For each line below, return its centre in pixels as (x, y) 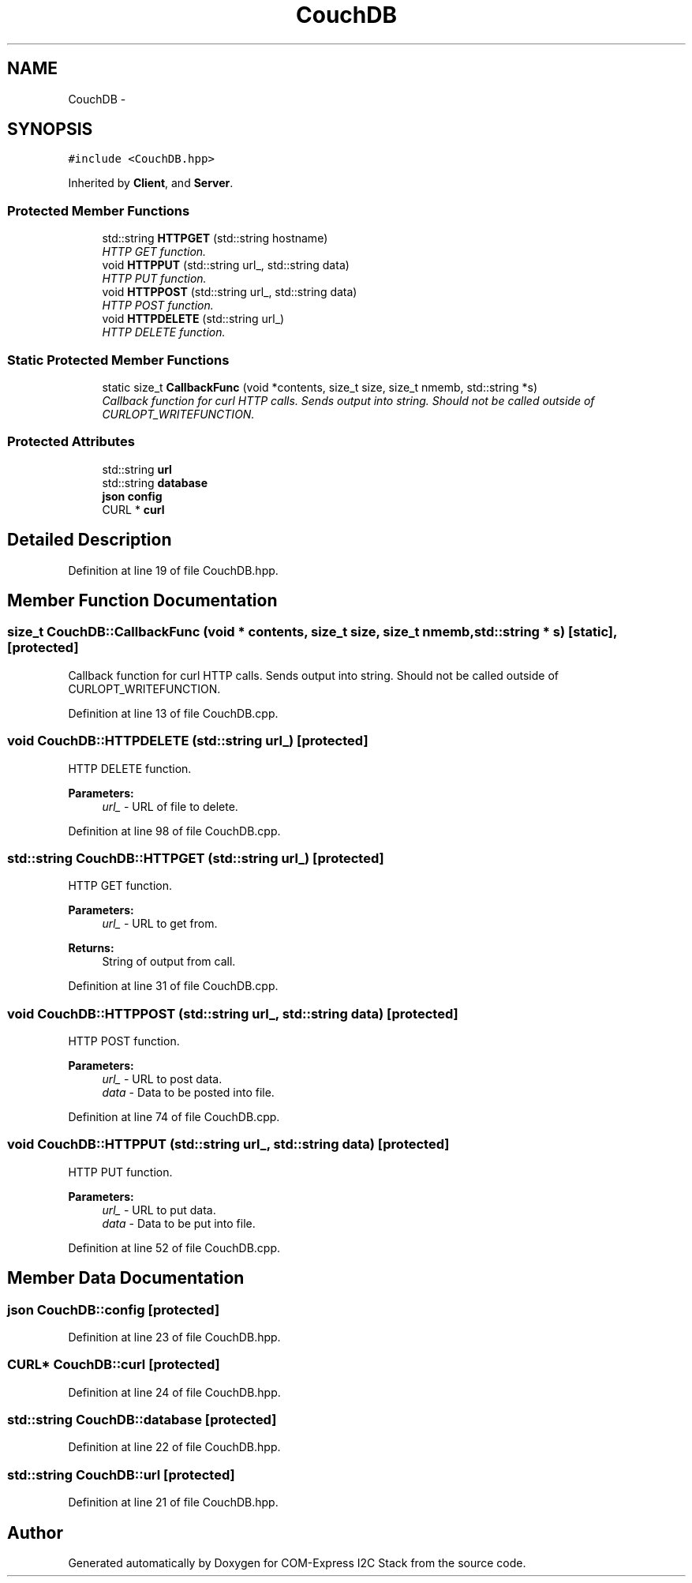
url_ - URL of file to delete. (170, 806)
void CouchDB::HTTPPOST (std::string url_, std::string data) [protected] (233, 1013)
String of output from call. (169, 962)
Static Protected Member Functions (118, 360)
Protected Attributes (71, 442)
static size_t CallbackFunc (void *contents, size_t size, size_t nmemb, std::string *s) (320, 387)
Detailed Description (90, 540)
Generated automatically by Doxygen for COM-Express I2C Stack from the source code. (297, 1563)
